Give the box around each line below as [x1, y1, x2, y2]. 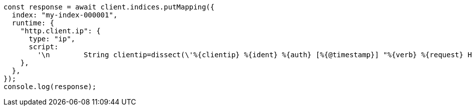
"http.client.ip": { [20, 27, 101, 35]
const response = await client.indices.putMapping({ [4, 3, 215, 11]
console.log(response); [4, 83, 97, 91]
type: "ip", [29, 35, 76, 43]
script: [29, 43, 59, 51]
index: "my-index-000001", [12, 11, 118, 19]
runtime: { [12, 19, 55, 27]
